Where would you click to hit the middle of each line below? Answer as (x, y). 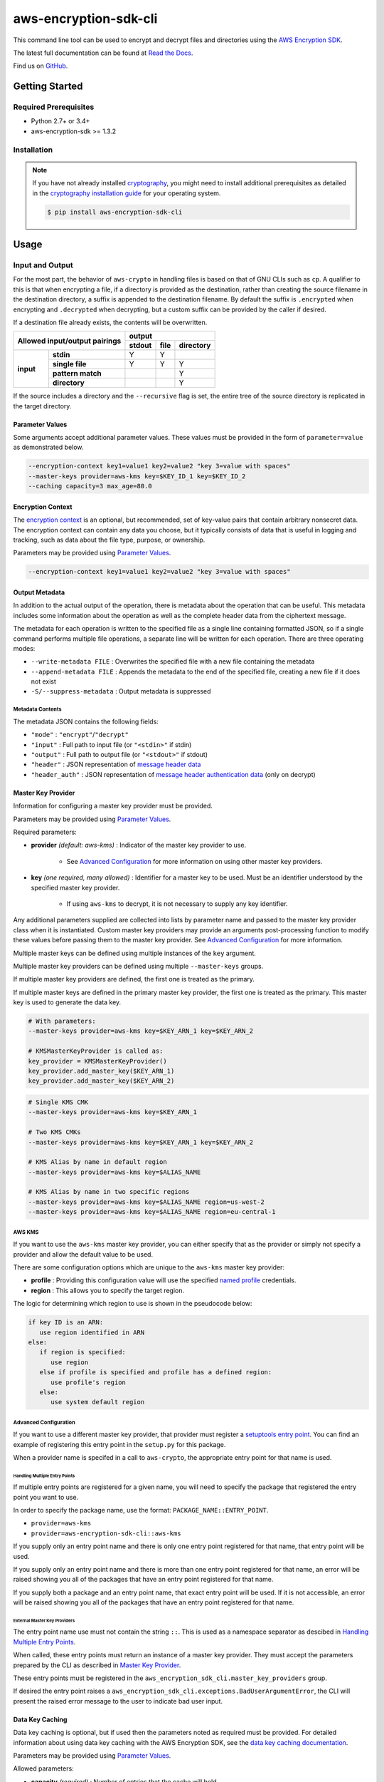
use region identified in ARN (92, 1332)
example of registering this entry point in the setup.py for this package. (119, 1444)
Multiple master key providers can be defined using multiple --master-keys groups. (138, 966)
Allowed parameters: (43, 1768)
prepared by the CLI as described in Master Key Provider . (97, 1665)
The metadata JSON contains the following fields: (86, 721)
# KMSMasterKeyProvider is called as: (96, 1051)
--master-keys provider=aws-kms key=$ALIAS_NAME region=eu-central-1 (152, 1212)
